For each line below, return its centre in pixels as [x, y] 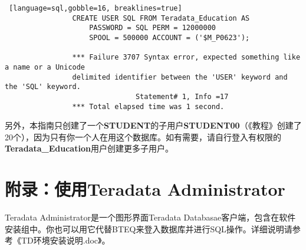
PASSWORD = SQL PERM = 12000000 [152, 28]
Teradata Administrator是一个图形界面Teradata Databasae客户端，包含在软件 [150, 217]
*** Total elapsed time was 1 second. [148, 106]
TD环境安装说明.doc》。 [65, 240]
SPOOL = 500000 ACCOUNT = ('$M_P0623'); [170, 37]
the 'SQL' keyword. [43, 87]
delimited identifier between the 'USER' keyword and [180, 77]
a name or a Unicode [45, 67]
